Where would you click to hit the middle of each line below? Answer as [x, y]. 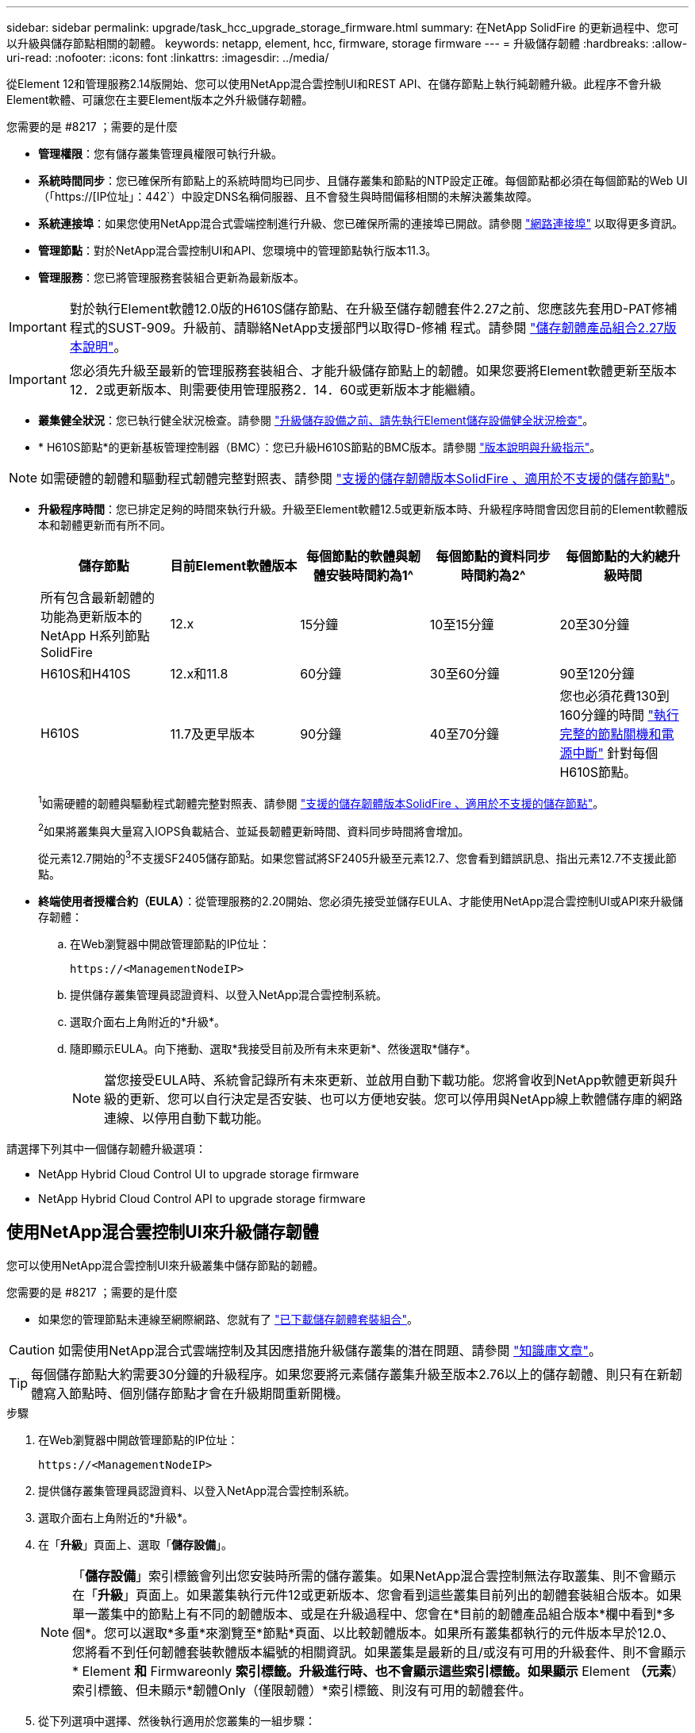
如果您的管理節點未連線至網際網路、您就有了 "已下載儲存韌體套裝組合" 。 [228, 1319]
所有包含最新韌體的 [98, 598]
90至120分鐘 [597, 674]
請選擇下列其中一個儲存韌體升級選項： [106, 1148]
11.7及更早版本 [213, 734]
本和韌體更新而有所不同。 [105, 525]
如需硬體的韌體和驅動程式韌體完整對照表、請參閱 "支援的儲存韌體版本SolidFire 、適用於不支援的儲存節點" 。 [362, 478]
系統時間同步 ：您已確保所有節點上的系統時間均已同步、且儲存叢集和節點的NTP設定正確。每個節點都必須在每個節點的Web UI [363, 181]
